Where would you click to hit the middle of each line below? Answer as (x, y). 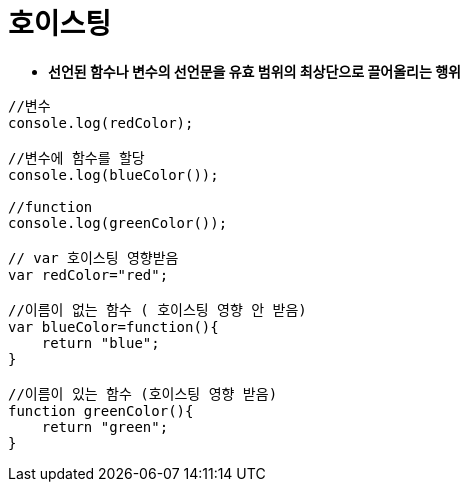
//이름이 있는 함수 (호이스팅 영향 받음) (143, 393)
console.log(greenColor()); (118, 222)
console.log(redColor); (101, 122)
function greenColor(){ (101, 410)
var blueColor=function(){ (113, 326)
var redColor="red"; (88, 274)
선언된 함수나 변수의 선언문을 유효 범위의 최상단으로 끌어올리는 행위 (254, 71)
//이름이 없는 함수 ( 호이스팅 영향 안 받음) (157, 309)
